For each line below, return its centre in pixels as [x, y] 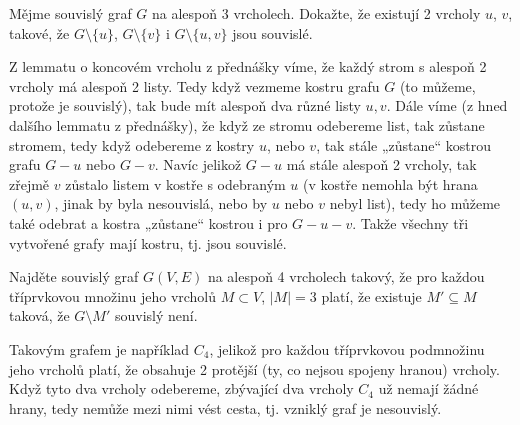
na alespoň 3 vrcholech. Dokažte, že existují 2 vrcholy [316, 13]
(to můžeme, [437, 85]
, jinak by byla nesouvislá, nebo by [161, 203]
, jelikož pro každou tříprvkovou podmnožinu [347, 348]
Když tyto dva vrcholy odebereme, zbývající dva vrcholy [181, 388]
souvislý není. [156, 315]
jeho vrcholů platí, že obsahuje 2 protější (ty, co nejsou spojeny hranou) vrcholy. [254, 368]
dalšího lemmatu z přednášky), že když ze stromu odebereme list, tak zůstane [247, 124]
